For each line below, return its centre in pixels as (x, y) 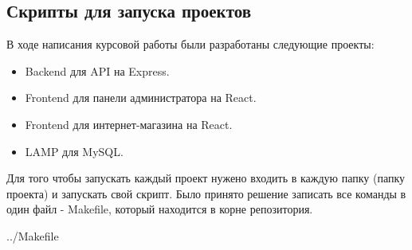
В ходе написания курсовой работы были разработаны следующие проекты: (190, 44)
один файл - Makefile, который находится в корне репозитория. (160, 209)
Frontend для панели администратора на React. (141, 98)
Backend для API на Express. (97, 70)
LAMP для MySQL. (74, 151)
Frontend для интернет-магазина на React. (129, 124)
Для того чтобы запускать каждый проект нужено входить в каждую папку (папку (206, 178)
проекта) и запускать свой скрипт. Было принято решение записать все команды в (206, 193)
